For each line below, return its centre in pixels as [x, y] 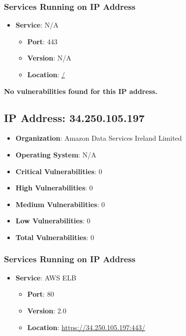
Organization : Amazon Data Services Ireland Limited [99, 138]
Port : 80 [41, 294]
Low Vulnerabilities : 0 [53, 221]
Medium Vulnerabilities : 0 [60, 204]
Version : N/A [49, 58]
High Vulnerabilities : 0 [54, 188]
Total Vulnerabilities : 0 [55, 237]
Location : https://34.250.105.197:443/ [86, 327]
